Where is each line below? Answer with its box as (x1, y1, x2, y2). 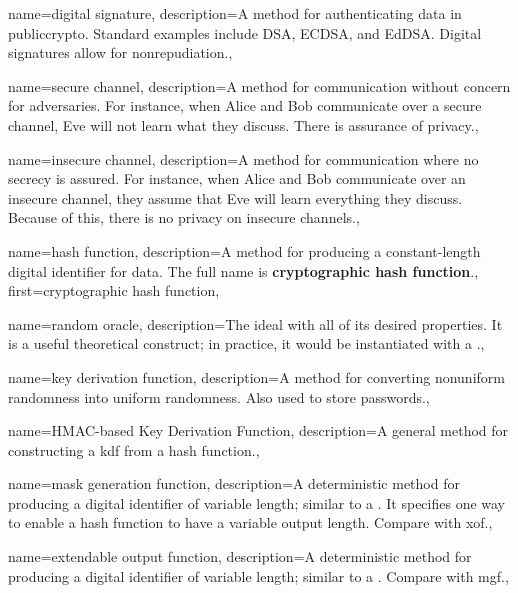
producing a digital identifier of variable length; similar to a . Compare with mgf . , (8, 565, 509, 586)
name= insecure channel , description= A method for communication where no (8, 148, 479, 169)
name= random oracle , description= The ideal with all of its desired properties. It (8, 313, 503, 334)
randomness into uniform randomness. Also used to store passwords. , (8, 386, 430, 407)
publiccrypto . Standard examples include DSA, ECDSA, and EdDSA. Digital (8, 22, 482, 43)
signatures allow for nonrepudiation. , (8, 42, 233, 63)
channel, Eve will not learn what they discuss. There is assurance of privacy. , (8, 114, 479, 135)
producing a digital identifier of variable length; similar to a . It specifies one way (8, 492, 506, 513)
